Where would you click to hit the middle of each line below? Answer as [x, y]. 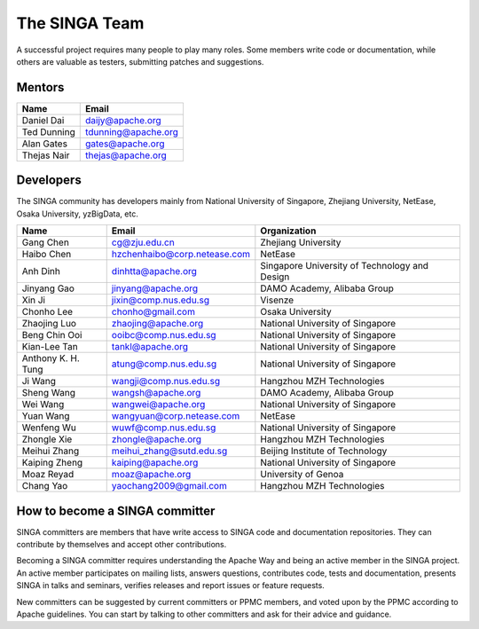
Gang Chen [46, 242]
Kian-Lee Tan [50, 347]
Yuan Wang [46, 416]
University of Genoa [302, 475]
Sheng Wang [48, 393]
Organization [288, 231]
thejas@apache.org [126, 155]
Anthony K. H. [51, 358]
